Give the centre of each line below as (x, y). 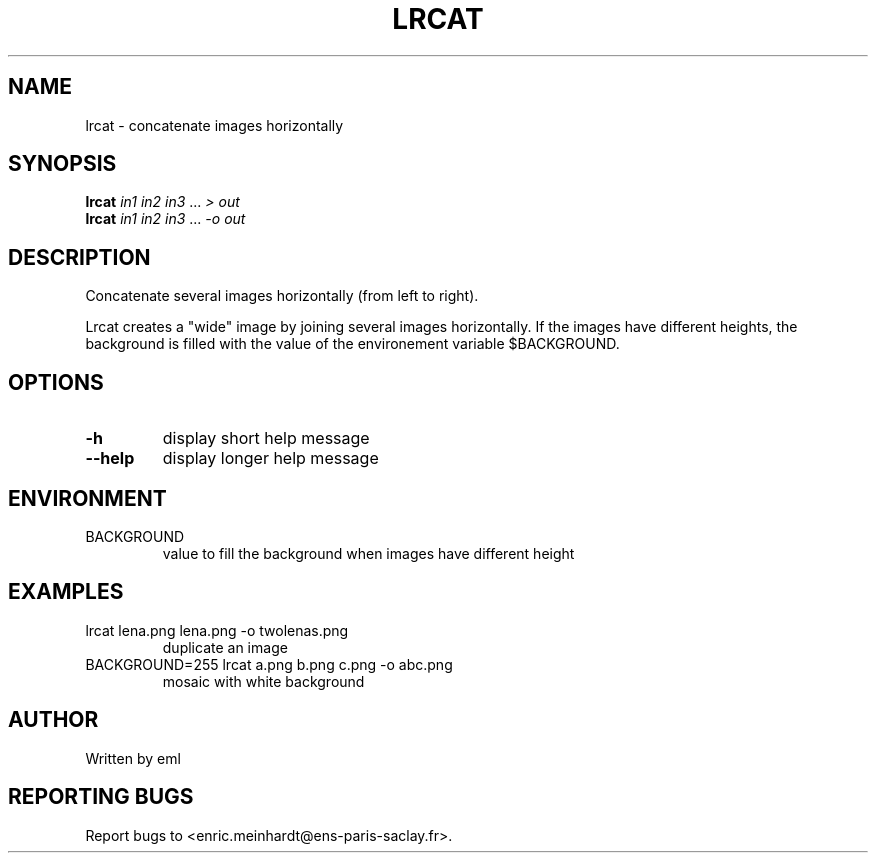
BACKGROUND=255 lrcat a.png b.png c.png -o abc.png (269, 664)
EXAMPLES (66, 592)
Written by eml (133, 758)
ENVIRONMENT (87, 498)
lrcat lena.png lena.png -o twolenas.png (217, 630)
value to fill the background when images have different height (368, 553)
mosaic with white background (263, 681)
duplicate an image (225, 647)
